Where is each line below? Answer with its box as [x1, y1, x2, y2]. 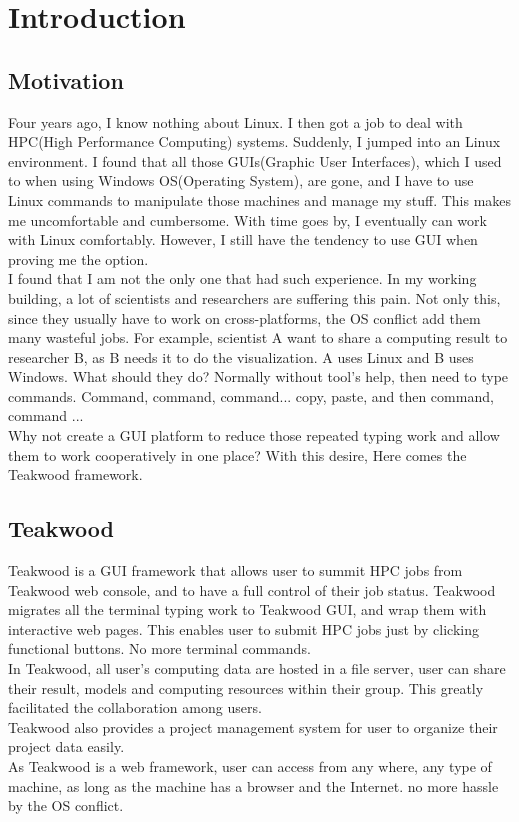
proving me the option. [8, 248, 149, 269]
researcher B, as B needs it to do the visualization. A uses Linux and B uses [8, 346, 474, 367]
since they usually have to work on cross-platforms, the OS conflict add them [8, 307, 481, 328]
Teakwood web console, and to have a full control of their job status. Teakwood [8, 579, 496, 600]
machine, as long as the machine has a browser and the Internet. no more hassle [8, 775, 499, 796]
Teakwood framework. [8, 464, 143, 485]
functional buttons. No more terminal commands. [8, 638, 311, 659]
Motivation [8, 64, 124, 95]
